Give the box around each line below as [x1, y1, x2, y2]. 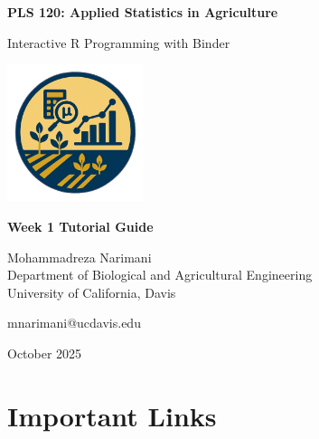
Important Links [7, 396, 217, 434]
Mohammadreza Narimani [7, 247, 152, 266]
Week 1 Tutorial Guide [7, 216, 154, 235]
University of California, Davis [7, 282, 176, 301]
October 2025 [7, 343, 82, 362]
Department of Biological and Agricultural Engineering [7, 265, 313, 284]
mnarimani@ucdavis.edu [7, 313, 141, 332]
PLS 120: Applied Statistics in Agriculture [7, 3, 278, 21]
